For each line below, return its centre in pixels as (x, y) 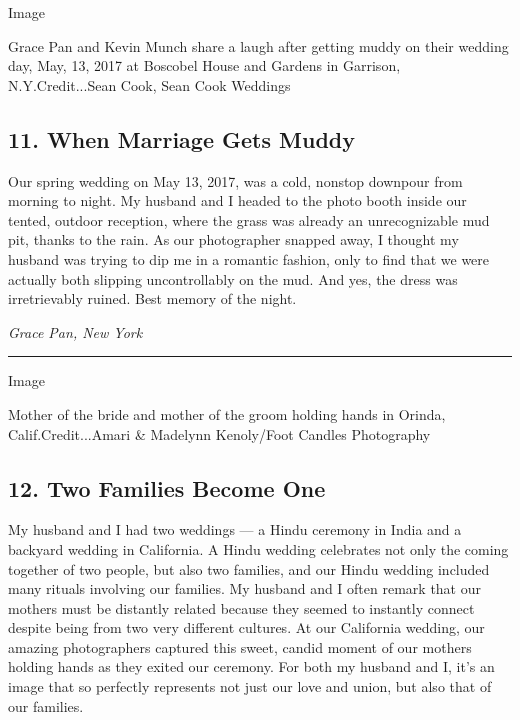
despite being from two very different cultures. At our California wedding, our (246, 627)
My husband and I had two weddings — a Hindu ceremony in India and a (235, 529)
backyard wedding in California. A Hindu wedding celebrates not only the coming (258, 548)
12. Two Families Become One (167, 487)
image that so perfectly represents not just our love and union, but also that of (250, 686)
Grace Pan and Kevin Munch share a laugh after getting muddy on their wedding (258, 45)
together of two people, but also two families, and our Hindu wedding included (249, 568)
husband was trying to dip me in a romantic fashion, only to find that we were (249, 258)
